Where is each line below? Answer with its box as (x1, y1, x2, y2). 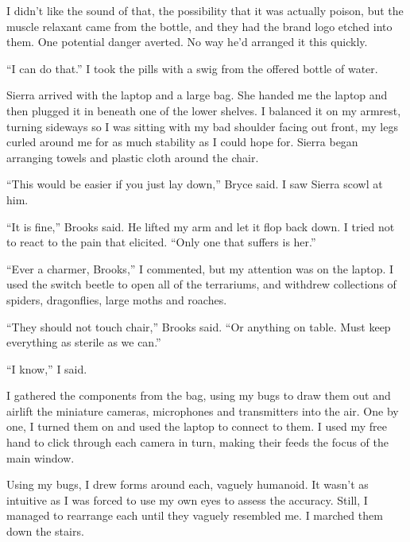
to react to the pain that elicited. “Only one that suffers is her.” (6, 234, 316, 250)
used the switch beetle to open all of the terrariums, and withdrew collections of (6, 276, 396, 292)
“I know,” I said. (6, 360, 87, 377)
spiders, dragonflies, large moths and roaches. (6, 291, 227, 308)
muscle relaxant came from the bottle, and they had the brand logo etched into (6, 17, 393, 34)
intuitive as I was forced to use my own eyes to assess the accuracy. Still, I (6, 491, 368, 508)
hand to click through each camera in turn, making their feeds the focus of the (6, 434, 389, 451)
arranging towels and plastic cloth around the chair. (6, 149, 259, 165)
